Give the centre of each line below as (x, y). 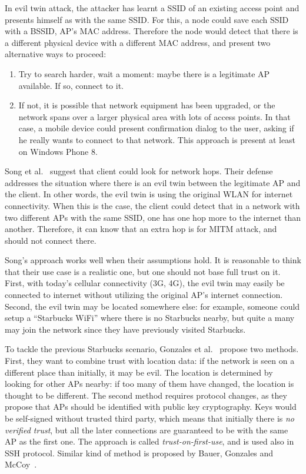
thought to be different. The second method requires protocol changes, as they (146, 395)
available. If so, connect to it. (71, 85)
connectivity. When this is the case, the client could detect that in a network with (152, 205)
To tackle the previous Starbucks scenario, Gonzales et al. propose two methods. (152, 349)
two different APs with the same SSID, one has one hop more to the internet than (153, 217)
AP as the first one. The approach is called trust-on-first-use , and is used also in (149, 441)
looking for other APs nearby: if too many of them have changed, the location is (149, 384)
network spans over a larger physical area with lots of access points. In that (154, 116)
